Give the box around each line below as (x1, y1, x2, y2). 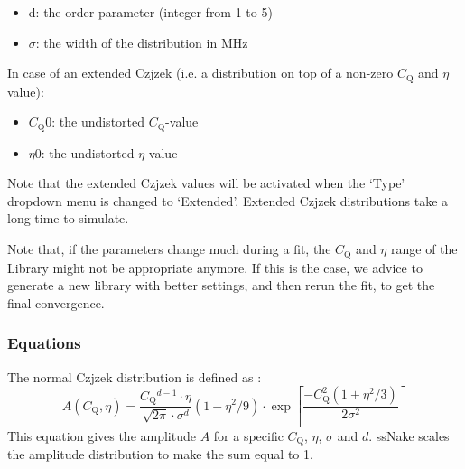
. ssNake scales (368, 426, 450, 445)
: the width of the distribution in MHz (35, 33, 248, 52)
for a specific (213, 426, 284, 445)
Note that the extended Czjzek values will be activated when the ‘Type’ (7, 174, 405, 192)
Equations (7, 332, 81, 354)
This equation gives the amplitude (7, 426, 196, 445)
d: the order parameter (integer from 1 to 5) (28, 3, 273, 21)
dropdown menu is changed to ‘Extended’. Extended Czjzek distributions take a (7, 191, 449, 210)
